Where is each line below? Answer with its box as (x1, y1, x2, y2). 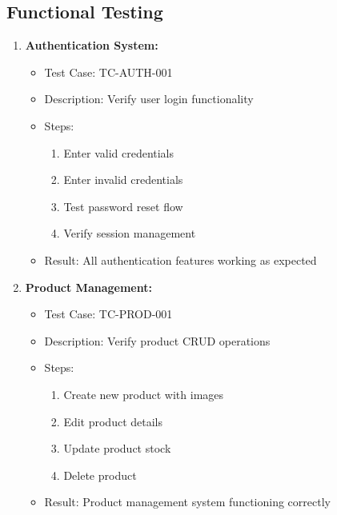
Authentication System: (25, 37, 158, 54)
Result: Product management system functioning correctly (44, 493, 331, 510)
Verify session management (63, 225, 196, 242)
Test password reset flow (63, 198, 183, 214)
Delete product (63, 466, 137, 483)
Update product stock (63, 440, 171, 457)
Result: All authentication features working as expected (44, 251, 317, 268)
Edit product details (63, 413, 163, 429)
